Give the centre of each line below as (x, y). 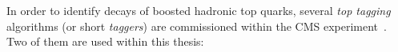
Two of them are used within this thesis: (105, 41)
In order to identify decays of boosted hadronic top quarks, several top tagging (199, 10)
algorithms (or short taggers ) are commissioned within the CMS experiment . (197, 26)
